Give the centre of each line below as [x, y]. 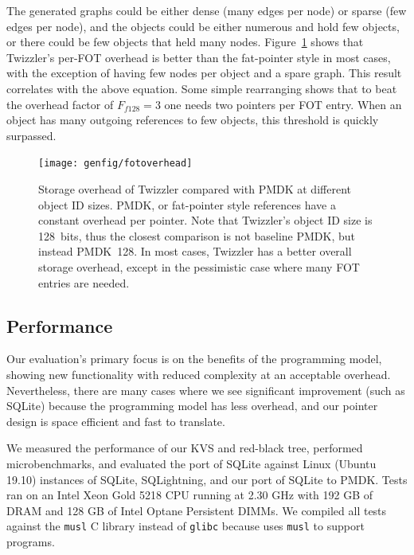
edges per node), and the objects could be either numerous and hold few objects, [203, 26]
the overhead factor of [60, 104]
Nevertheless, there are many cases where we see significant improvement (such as [206, 390]
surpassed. [31, 135]
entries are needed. [84, 282]
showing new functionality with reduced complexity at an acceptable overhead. [199, 374]
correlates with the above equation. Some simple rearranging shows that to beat [202, 88]
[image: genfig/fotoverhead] [115, 164]
